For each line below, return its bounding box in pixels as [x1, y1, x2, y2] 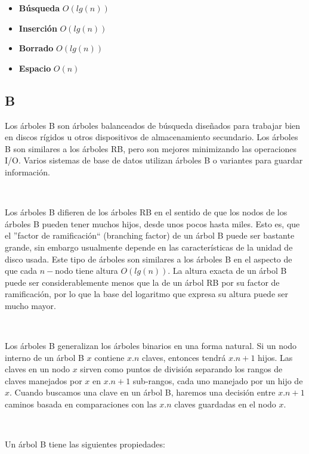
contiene [94, 351, 125, 363]
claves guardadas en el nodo [174, 398, 276, 410]
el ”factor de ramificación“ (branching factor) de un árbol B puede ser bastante [5, 229, 295, 242]
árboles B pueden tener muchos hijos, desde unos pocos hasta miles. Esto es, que [5, 217, 300, 230]
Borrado [18, 42, 54, 54]
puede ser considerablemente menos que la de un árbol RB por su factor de [5, 276, 280, 288]
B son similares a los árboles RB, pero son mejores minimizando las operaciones [5, 142, 297, 155]
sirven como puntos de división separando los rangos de [80, 363, 283, 375]
